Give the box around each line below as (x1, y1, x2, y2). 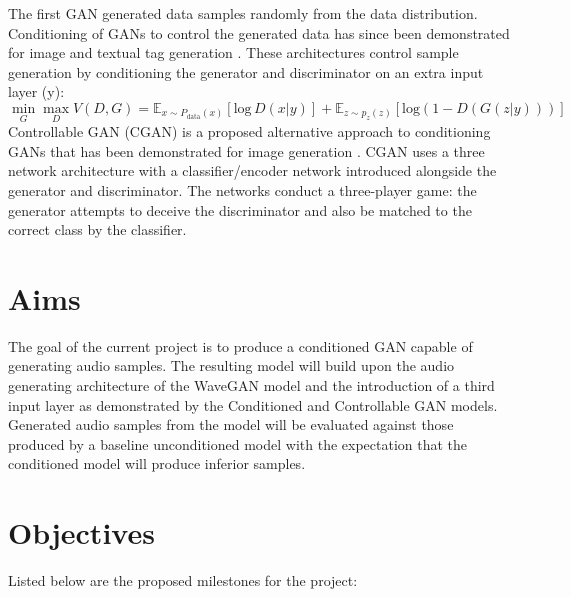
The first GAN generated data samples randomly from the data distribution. (8, 3, 478, 23)
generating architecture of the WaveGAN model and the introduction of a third (8, 375, 495, 396)
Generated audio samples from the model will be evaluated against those (8, 414, 454, 435)
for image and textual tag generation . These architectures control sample (8, 42, 459, 63)
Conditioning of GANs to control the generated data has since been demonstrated (8, 22, 510, 43)
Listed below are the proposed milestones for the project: (8, 570, 358, 591)
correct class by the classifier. (8, 219, 187, 240)
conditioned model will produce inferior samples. (8, 453, 306, 474)
